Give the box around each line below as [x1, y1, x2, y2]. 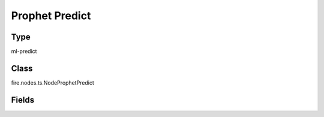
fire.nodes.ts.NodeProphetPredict [11, 79, 94, 86]
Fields [11, 95, 35, 105]
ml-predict [11, 48, 37, 55]
